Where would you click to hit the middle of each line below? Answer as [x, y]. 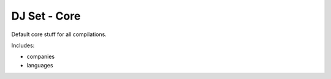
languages [40, 65]
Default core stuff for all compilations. [59, 34]
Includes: [23, 45]
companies [41, 57]
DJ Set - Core [46, 16]
